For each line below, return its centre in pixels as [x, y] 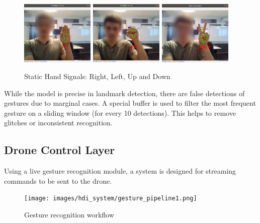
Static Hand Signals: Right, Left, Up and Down [97, 76]
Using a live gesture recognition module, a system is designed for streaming [120, 171]
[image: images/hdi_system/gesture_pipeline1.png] [111, 199]
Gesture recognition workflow [69, 215]
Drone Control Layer [60, 150]
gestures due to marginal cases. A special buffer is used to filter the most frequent [130, 103]
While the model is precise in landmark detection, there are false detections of [124, 93]
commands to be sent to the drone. [58, 180]
